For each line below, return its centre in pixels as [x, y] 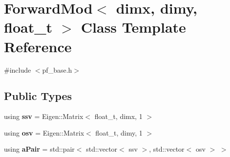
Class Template [133, 27]
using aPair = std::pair [39, 149]
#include [18, 69]
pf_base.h [57, 69]
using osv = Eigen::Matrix [44, 132]
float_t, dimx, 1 [118, 116]
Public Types [38, 96]
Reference [38, 46]
